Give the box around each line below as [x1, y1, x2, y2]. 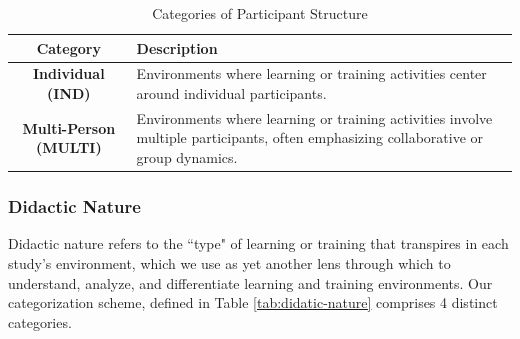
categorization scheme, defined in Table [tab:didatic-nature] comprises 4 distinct [8, 292, 498, 313]
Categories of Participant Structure [152, 3, 368, 23]
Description [136, 37, 218, 58]
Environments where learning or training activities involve [136, 107, 493, 128]
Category [36, 37, 101, 58]
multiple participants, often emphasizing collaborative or [136, 127, 484, 148]
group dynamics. [136, 147, 238, 168]
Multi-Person [22, 117, 116, 138]
